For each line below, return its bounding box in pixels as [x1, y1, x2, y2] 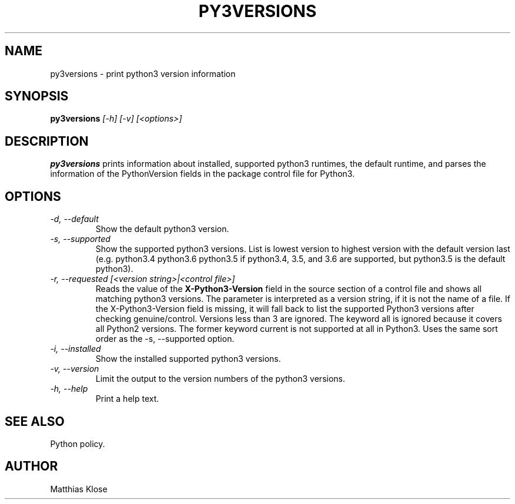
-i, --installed [50, 344, 101, 354]
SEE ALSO [5, 414, 65, 429]
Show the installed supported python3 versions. [95, 354, 281, 364]
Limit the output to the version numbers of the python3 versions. [95, 374, 345, 384]
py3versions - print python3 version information [50, 68, 236, 79]
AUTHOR [5, 459, 58, 474]
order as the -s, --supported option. [95, 334, 235, 344]
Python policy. [50, 438, 105, 449]
